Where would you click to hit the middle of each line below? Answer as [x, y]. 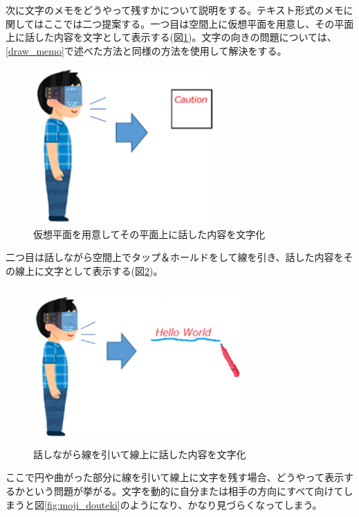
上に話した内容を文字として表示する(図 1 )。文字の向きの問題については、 [171, 37]
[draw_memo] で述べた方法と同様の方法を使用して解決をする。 [146, 50]
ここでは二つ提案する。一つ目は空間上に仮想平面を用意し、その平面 [199, 23]
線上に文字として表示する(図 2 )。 [89, 270]
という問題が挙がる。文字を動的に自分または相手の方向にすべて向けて [184, 491]
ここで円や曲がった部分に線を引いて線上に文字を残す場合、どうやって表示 [175, 477]
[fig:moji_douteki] [82, 504]
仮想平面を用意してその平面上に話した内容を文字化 [149, 234]
